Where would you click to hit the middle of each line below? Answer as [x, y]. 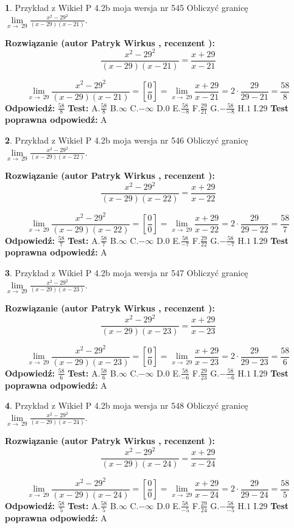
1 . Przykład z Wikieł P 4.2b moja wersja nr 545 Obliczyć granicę [127, 7]
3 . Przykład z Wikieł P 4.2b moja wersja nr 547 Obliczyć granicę [127, 273]
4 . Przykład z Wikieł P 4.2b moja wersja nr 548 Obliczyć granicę [127, 405]
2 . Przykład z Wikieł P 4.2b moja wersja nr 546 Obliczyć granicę [127, 140]
